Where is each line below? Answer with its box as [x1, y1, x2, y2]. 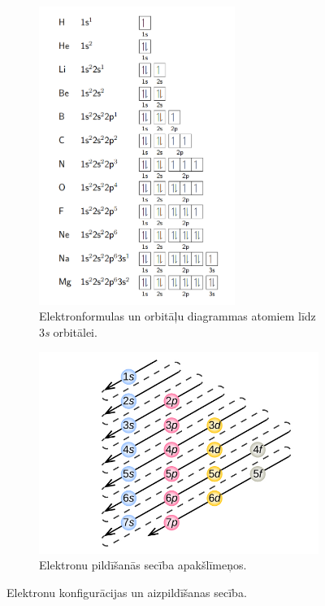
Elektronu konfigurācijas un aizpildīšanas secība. [6, 584, 247, 600]
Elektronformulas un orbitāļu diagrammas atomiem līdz [39, 307, 316, 325]
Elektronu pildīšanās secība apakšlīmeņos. [39, 556, 247, 573]
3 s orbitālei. [39, 324, 97, 341]
